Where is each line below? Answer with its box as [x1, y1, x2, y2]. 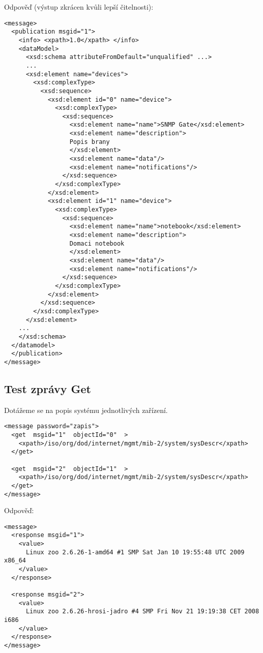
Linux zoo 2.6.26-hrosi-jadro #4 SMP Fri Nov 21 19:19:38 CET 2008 [25, 608, 259, 615]
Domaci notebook [69, 240, 125, 247]
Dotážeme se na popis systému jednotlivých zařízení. [4, 404, 168, 415]
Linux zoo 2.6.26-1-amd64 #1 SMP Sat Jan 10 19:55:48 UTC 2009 [25, 548, 245, 556]
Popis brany [69, 138, 110, 145]
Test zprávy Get [4, 380, 91, 396]
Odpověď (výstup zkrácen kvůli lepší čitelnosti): [4, 2, 154, 12]
